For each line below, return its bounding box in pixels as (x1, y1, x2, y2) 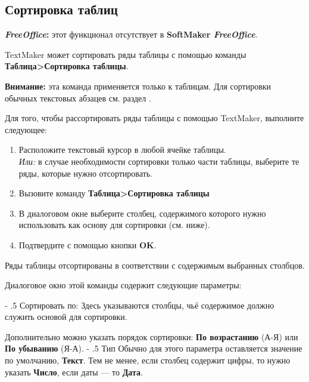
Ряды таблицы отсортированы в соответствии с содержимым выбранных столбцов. (5, 258, 305, 271)
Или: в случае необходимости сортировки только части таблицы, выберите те (18, 155, 299, 167)
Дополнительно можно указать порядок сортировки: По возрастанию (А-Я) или (5, 330, 298, 343)
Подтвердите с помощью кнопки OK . (18, 238, 157, 251)
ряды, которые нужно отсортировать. (18, 167, 152, 179)
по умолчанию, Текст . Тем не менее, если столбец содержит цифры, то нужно (5, 354, 291, 366)
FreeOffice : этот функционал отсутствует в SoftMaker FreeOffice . (5, 28, 258, 41)
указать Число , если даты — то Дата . (5, 365, 143, 378)
